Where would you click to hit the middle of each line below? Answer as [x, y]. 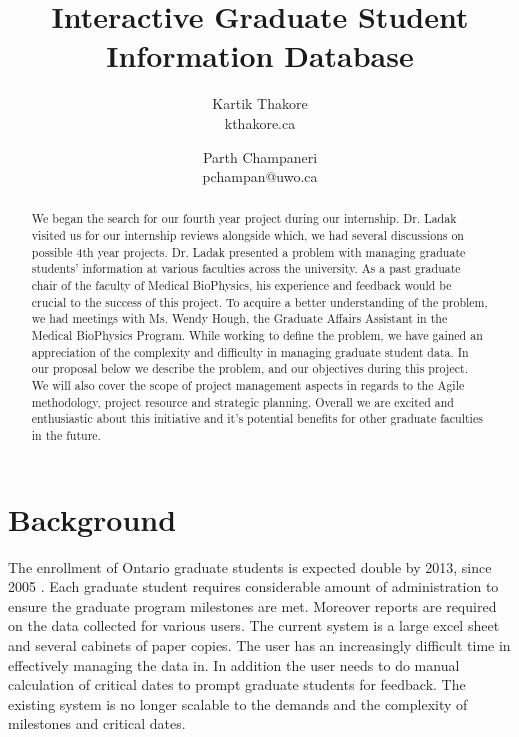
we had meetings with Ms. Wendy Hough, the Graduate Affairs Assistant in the [239, 318]
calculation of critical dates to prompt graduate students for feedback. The [237, 684]
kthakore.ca [260, 122]
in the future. [66, 435]
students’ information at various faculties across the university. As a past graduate [246, 268]
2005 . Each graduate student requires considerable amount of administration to [253, 586]
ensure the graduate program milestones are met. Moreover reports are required [252, 605]
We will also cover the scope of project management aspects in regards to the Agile [248, 385]
